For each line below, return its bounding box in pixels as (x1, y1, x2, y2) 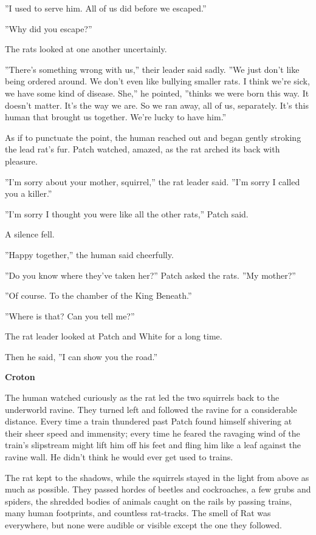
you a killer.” (5, 187, 52, 200)
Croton (5, 370, 35, 383)
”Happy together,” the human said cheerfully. (5, 248, 174, 261)
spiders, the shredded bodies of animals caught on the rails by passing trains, (5, 494, 292, 507)
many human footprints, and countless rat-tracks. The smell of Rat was (5, 506, 271, 519)
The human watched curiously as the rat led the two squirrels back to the (5, 391, 280, 404)
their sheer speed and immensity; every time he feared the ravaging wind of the (5, 426, 300, 439)
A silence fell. (5, 228, 55, 240)
